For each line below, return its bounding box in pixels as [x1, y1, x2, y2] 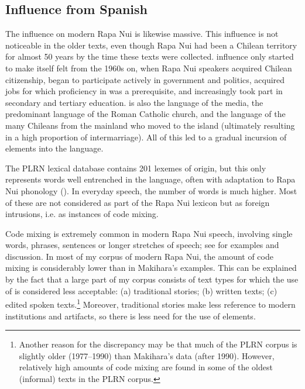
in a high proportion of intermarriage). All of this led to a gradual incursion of [5, 130, 287, 143]
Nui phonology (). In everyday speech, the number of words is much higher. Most [5, 184, 297, 197]
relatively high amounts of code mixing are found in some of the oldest [19, 361, 273, 373]
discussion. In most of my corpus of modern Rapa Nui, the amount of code [5, 250, 273, 262]
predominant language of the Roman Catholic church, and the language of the [5, 108, 286, 120]
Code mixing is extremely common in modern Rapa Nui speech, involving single [5, 227, 293, 239]
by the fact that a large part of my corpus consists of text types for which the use [5, 273, 299, 285]
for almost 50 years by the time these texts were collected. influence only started [5, 50, 294, 63]
